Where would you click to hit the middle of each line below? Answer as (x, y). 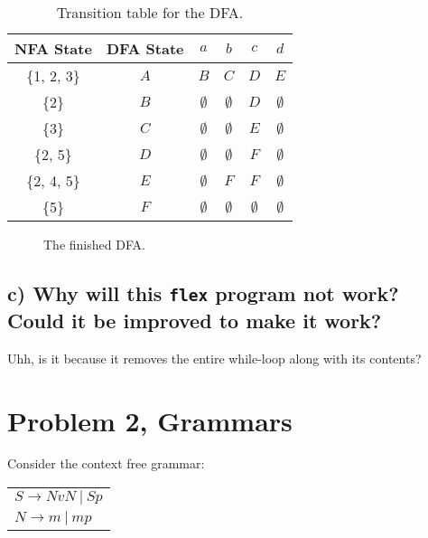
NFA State (53, 48)
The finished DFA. (94, 244)
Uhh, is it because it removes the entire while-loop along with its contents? (214, 358)
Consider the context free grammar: (106, 463)
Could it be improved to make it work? (195, 320)
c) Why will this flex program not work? (203, 293)
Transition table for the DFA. (150, 12)
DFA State (145, 48)
